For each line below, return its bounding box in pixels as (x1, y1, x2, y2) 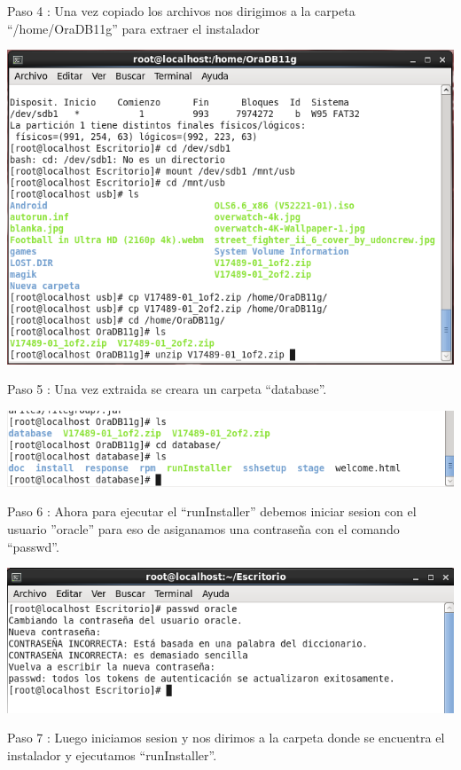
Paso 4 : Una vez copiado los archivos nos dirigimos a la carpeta (7, 2, 356, 20)
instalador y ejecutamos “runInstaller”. (7, 745, 217, 764)
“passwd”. (7, 537, 59, 555)
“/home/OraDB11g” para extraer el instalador (7, 19, 260, 37)
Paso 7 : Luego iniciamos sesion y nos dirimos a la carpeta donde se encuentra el (7, 728, 445, 747)
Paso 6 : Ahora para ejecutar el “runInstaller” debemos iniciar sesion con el (7, 502, 417, 521)
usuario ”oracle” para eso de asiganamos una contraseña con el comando (7, 520, 400, 538)
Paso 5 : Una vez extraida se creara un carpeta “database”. (7, 380, 327, 398)
